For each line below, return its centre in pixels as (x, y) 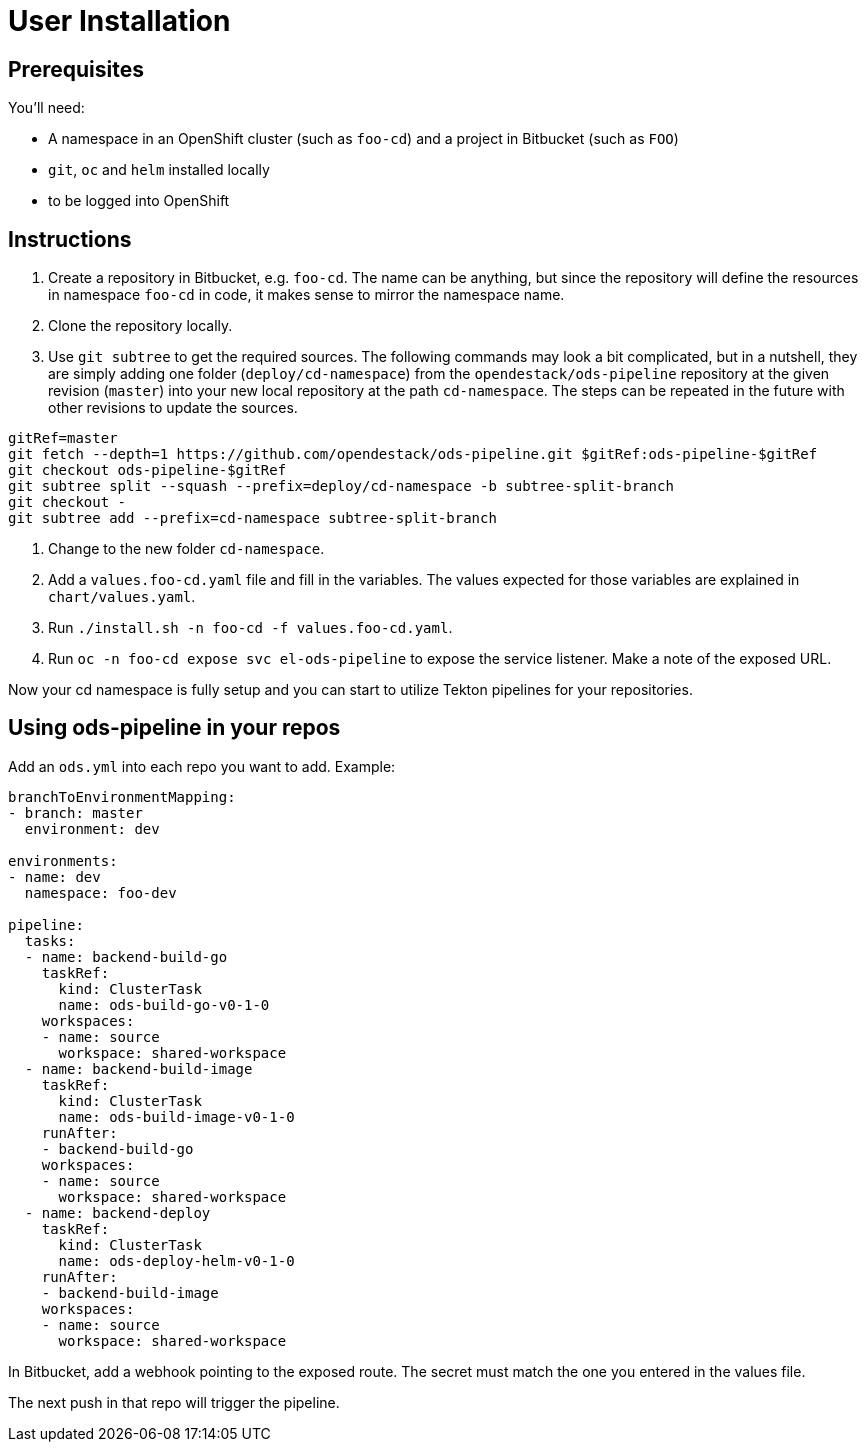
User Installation (119, 21)
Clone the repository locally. (140, 326)
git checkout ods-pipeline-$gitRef (147, 470)
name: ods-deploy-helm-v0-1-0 (176, 1260)
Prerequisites (76, 69)
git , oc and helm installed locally (159, 170)
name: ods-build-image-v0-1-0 (176, 1116)
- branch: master (75, 812)
